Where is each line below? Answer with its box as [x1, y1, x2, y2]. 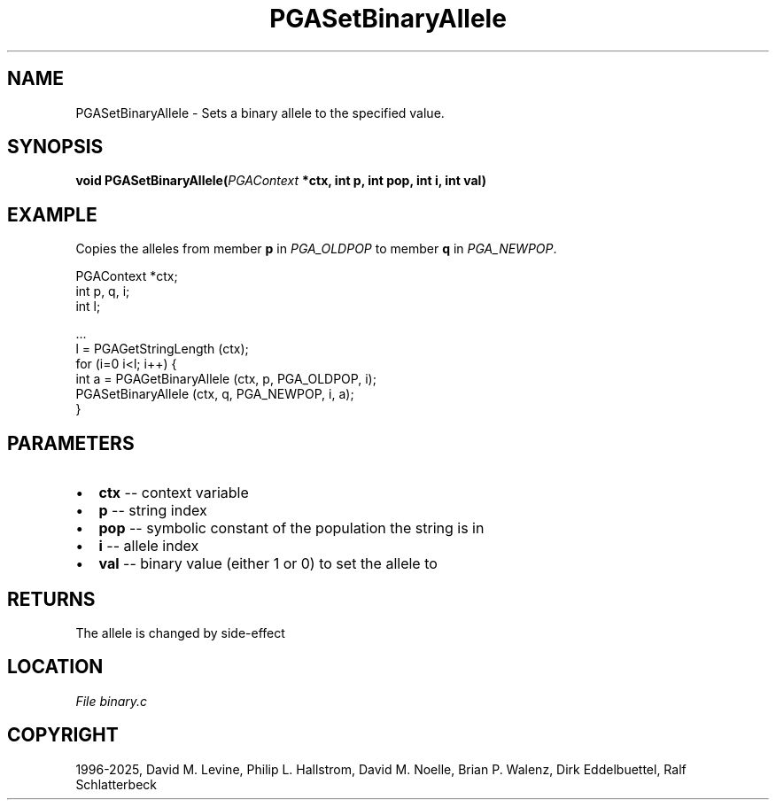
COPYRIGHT [7, 724, 119, 747]
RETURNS [7, 587, 96, 610]
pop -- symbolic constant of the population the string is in [98, 519, 485, 538]
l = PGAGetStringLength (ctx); [75, 341, 249, 357]
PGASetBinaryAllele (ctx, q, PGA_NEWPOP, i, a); [75, 386, 354, 402]
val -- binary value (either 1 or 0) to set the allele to [98, 555, 438, 573]
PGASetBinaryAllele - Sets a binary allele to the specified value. [75, 105, 445, 120]
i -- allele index [98, 537, 199, 555]
